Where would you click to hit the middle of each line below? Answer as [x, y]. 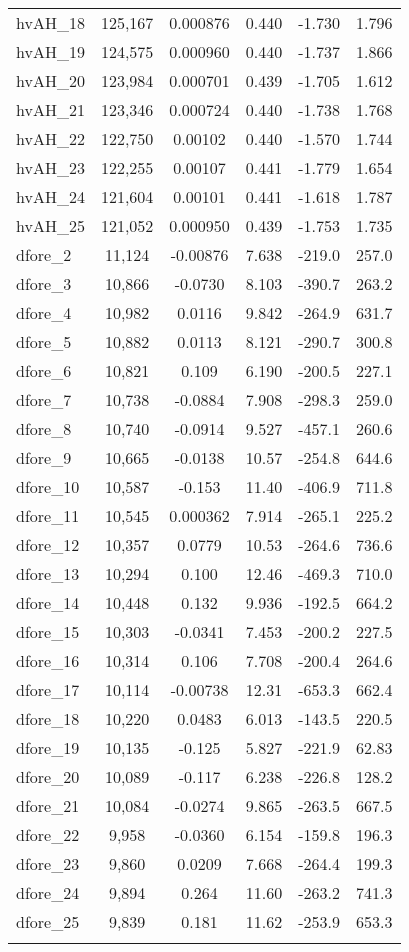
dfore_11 [48, 515]
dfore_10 [48, 486]
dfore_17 [48, 689]
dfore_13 [48, 573]
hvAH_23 [50, 167]
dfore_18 [48, 718]
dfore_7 [44, 399]
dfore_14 [48, 602]
